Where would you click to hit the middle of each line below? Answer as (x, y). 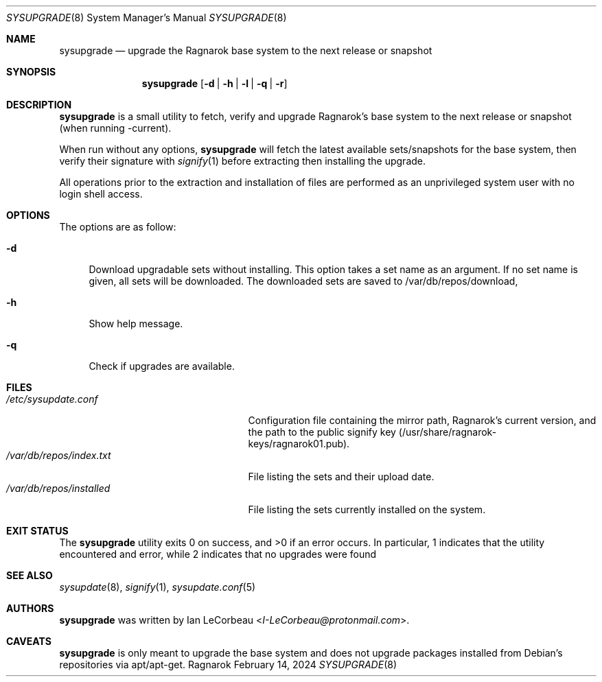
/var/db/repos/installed (58, 488)
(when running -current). (115, 128)
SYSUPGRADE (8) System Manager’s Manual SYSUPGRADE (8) (147, 17)
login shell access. (101, 194)
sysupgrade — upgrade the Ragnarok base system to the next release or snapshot (246, 50)
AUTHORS (30, 608)
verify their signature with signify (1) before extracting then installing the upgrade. (243, 161)
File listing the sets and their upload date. (341, 477)
